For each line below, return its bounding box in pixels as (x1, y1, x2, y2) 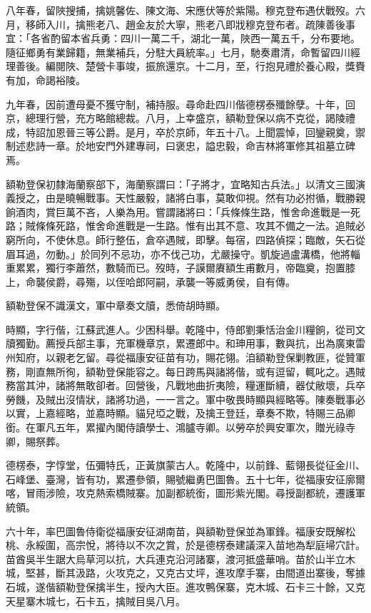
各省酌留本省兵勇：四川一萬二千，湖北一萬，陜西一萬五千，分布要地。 (30, 31, 360, 46)
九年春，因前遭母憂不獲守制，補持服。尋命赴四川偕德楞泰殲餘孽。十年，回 (6, 96, 355, 111)
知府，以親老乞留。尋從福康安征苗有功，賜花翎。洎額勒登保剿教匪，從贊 (15, 350, 355, 365)
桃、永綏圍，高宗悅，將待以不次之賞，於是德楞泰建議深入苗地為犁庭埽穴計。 (6, 537, 365, 552)
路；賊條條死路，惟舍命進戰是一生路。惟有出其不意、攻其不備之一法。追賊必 (6, 218, 365, 233)
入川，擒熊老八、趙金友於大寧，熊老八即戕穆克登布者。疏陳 (45, 16, 325, 31)
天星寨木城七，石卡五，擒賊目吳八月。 (6, 593, 185, 608)
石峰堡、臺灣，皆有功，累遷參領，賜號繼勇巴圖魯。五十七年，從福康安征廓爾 (6, 471, 365, 486)
